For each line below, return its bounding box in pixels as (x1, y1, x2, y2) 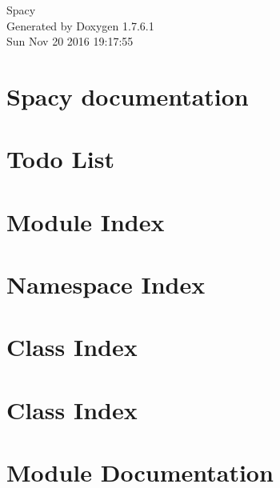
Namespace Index (6, 268, 206, 301)
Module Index (6, 205, 165, 238)
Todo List (6, 142, 114, 175)
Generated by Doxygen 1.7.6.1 (6, 17, 154, 34)
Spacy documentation (6, 79, 249, 112)
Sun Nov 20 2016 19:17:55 (6, 33, 134, 50)
